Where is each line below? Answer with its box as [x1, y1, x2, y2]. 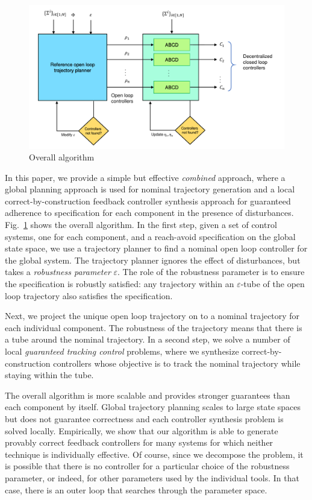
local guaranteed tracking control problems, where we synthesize [5, 345, 239, 357]
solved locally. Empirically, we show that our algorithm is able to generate [5, 424, 278, 437]
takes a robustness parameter [5, 265, 111, 278]
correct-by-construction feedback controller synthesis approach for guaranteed [5, 194, 291, 207]
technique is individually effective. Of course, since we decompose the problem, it [5, 448, 304, 460]
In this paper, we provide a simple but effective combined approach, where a [5, 171, 285, 183]
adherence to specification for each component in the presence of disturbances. [5, 206, 294, 219]
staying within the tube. [5, 369, 94, 381]
